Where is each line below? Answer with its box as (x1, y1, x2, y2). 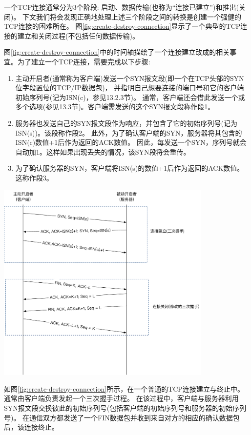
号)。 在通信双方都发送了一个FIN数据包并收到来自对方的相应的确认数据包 (4, 412, 240, 422)
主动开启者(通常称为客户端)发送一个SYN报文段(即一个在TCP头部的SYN (15, 73, 244, 83)
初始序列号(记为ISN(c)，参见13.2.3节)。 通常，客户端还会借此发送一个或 (15, 92, 245, 102)
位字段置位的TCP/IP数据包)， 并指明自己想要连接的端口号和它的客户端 (15, 82, 244, 93)
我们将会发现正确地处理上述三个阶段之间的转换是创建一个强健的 (36, 11, 242, 21)
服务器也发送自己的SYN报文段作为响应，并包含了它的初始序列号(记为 (15, 118, 238, 128)
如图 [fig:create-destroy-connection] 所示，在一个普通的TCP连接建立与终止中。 (4, 383, 244, 394)
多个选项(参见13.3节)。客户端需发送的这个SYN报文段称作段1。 (15, 101, 215, 112)
